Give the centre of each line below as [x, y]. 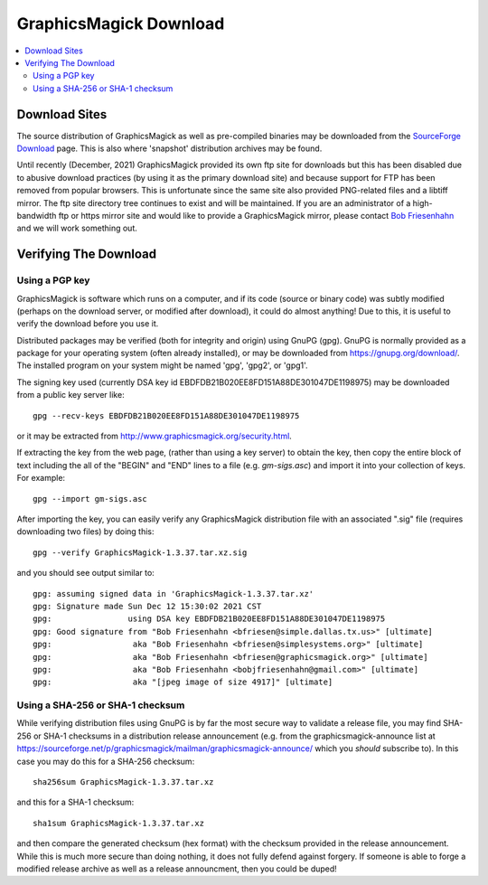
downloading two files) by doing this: [85, 532]
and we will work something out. [77, 228]
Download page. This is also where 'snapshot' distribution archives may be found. [169, 148]
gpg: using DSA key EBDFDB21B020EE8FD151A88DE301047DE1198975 [209, 619]
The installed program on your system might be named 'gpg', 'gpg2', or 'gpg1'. [162, 365]
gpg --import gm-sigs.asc [90, 499]
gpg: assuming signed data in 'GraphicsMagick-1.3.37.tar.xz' [174, 593]
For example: [41, 478]
